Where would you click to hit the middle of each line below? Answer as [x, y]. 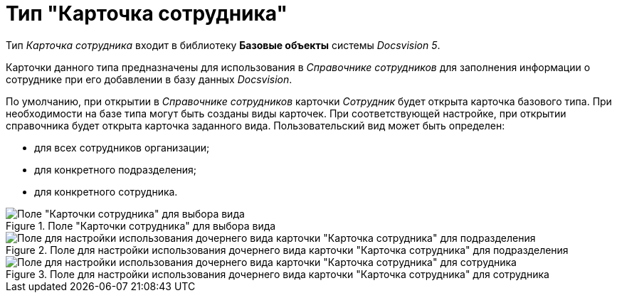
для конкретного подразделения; [116, 169]
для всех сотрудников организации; [122, 147]
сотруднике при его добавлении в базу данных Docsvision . [149, 79]
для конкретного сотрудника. [106, 191]
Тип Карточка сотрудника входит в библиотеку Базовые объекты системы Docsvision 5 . [223, 45]
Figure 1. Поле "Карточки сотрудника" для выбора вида [141, 225]
